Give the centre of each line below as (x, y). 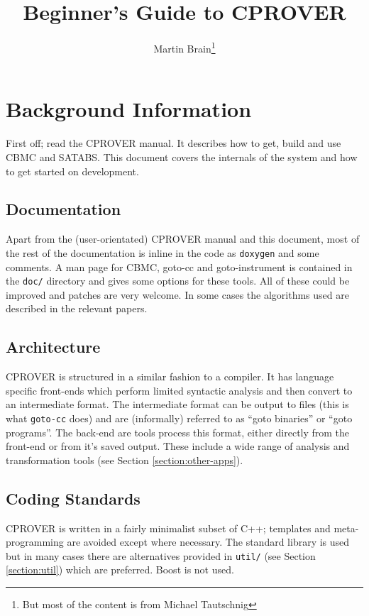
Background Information (129, 109)
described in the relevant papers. (77, 308)
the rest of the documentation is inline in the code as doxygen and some (163, 252)
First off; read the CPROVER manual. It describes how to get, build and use (174, 143)
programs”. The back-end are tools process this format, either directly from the (178, 432)
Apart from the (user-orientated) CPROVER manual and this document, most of (183, 239)
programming (35, 542)
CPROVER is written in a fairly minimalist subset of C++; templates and (168, 528)
